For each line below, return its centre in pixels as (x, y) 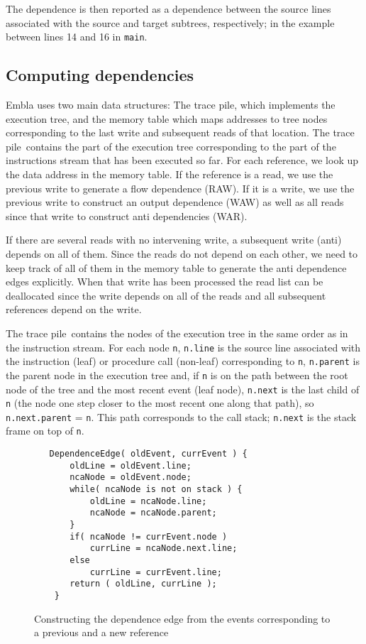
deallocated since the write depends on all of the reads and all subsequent (166, 295)
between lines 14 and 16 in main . (77, 37)
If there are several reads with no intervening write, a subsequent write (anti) (174, 240)
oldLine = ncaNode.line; (148, 501)
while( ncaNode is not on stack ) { (156, 490)
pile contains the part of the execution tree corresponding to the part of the (171, 146)
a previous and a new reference (101, 632)
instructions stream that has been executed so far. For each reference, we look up (182, 160)
